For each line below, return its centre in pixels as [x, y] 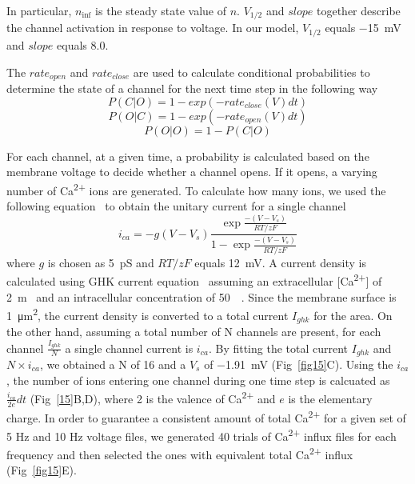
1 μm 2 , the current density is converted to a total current [148, 314]
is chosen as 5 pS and [101, 262]
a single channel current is [129, 348]
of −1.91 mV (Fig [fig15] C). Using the [299, 364]
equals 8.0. [83, 44]
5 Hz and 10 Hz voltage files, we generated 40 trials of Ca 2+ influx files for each [202, 434]
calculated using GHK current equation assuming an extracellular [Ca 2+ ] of [194, 280]
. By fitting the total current [278, 348]
